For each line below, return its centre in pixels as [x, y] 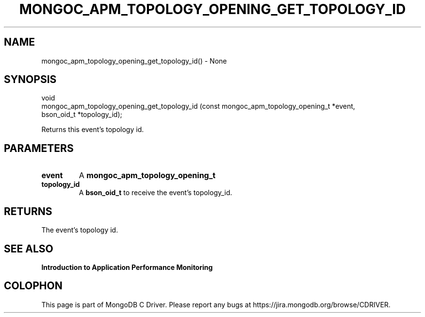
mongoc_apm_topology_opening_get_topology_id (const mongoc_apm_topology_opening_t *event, [198, 106]
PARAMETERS [39, 148]
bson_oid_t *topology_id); [82, 115]
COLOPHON [33, 286]
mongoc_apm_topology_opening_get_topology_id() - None [134, 61]
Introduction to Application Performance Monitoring [127, 267]
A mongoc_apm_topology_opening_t [147, 175]
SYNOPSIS [30, 80]
